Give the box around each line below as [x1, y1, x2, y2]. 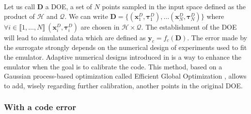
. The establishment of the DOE [141, 21, 237, 32]
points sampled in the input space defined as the [102, 1, 246, 11]
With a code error [4, 101, 77, 113]
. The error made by [187, 32, 247, 42]
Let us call [4, 1, 35, 11]
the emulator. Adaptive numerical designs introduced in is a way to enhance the [4, 51, 241, 62]
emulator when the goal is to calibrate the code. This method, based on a [4, 61, 222, 71]
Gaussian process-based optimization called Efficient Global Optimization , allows [4, 71, 247, 81]
